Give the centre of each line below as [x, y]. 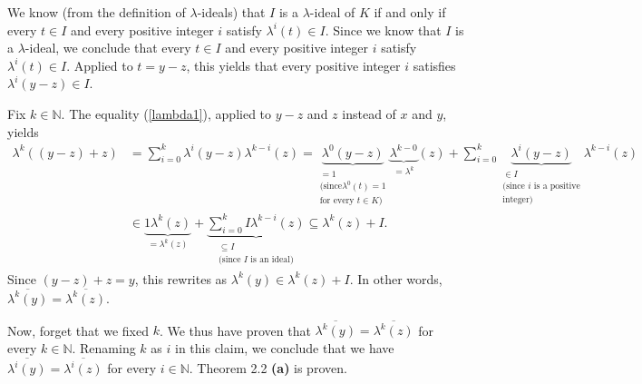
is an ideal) [272, 259]
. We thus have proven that [235, 330]
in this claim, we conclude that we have [284, 347]
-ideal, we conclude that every [108, 48]
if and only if [410, 12]
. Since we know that [383, 30]
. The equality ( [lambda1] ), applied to [166, 113]
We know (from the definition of [97, 12]
